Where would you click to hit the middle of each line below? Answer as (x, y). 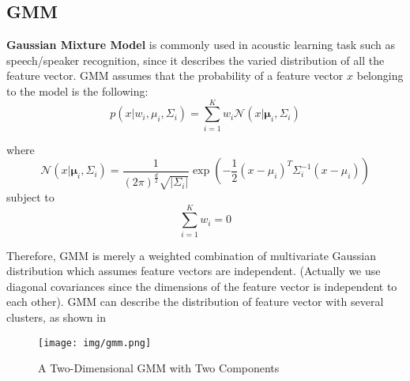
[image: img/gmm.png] (95, 343)
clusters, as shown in (56, 317)
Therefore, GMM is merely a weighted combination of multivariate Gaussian (192, 255)
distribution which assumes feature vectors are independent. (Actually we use (194, 271)
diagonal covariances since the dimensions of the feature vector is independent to (202, 286)
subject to (30, 196)
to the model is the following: (77, 91)
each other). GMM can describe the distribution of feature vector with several (195, 302)
